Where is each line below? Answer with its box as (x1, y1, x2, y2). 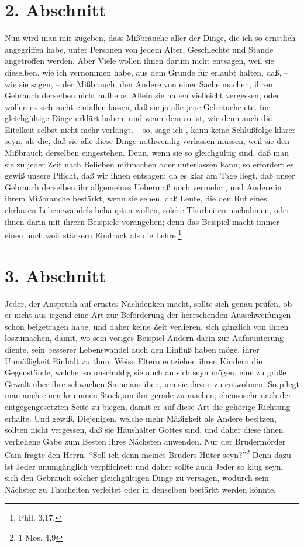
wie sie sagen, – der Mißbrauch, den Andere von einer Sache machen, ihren (5, 77, 273, 90)
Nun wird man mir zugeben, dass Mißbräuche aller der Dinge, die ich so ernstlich (5, 32, 296, 44)
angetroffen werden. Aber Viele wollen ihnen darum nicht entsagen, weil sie (5, 54, 274, 67)
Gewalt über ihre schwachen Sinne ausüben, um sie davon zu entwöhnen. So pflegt (5, 377, 300, 389)
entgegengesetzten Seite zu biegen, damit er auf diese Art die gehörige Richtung (5, 400, 291, 412)
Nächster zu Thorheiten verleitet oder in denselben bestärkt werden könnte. (5, 483, 277, 495)
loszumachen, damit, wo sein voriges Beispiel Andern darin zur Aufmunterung (5, 331, 284, 344)
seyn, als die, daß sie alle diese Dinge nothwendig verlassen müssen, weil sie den (5, 135, 289, 147)
